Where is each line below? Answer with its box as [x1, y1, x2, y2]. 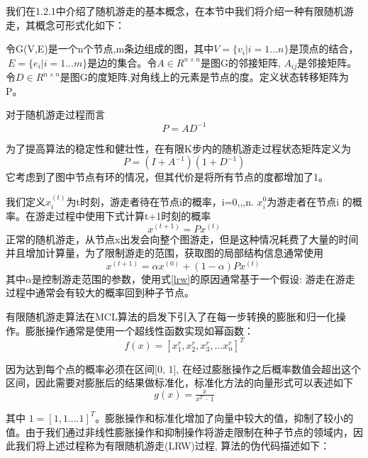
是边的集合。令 [87, 55, 157, 69]
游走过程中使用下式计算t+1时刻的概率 [35, 208, 211, 223]
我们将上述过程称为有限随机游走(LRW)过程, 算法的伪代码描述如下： [15, 438, 330, 453]
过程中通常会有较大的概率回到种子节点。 [6, 285, 194, 300]
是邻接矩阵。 [297, 55, 357, 69]
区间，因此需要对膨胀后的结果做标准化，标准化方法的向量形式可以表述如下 [6, 375, 353, 390]
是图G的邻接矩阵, [200, 55, 281, 69]
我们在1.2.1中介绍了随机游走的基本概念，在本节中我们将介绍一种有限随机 [6, 4, 344, 18]
